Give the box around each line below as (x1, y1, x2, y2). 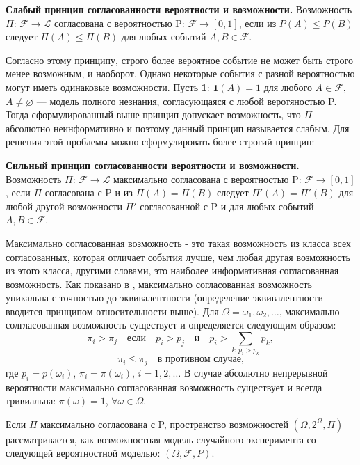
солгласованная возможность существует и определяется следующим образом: (6, 317, 336, 332)
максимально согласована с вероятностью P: (113, 171, 302, 186)
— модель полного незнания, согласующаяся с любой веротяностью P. (36, 93, 337, 108)
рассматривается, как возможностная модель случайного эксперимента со (6, 432, 316, 446)
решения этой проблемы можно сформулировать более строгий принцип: (6, 134, 315, 149)
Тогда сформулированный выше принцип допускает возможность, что (6, 107, 301, 122)
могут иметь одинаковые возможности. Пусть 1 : (6, 79, 210, 94)
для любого (263, 79, 312, 94)
